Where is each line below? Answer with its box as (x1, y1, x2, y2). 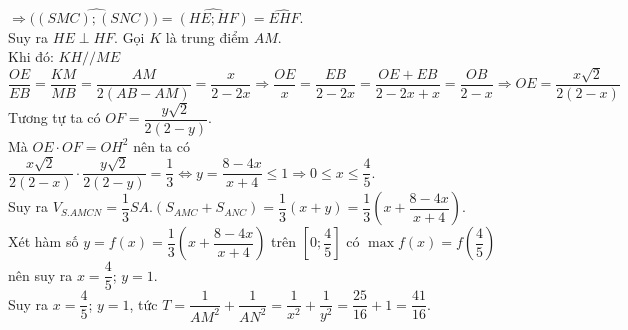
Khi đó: (8, 46, 54, 67)
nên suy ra (8, 264, 73, 285)
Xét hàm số (8, 231, 79, 252)
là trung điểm (165, 26, 250, 47)
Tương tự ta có (8, 107, 101, 128)
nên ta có (133, 135, 190, 156)
